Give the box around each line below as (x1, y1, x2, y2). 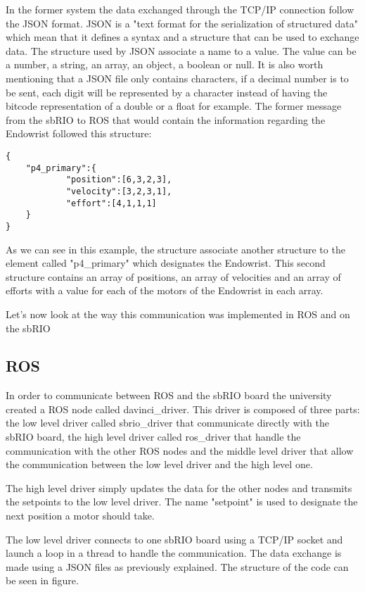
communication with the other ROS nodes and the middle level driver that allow (6, 443, 354, 458)
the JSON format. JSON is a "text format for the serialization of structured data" (6, 15, 358, 30)
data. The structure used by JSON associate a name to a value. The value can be (6, 43, 357, 58)
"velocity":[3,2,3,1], (65, 186, 172, 196)
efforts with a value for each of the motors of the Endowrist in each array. (6, 283, 324, 298)
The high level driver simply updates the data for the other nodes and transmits (6, 480, 352, 495)
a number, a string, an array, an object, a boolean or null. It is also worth (6, 57, 324, 72)
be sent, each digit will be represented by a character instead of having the (6, 84, 328, 99)
